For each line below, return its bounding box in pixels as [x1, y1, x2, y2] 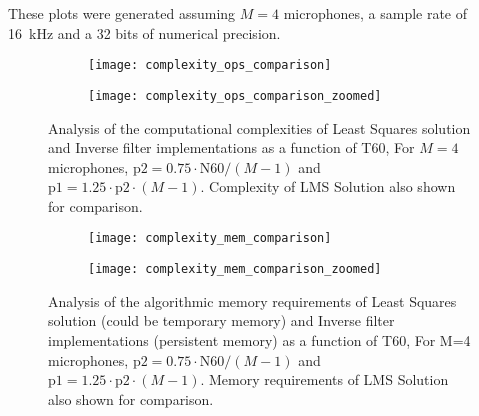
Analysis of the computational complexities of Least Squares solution [48, 117, 471, 138]
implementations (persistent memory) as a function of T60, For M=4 [48, 329, 471, 350]
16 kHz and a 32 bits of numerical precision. [8, 22, 281, 43]
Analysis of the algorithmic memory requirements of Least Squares [48, 290, 457, 311]
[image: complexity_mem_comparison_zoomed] [88, 262, 382, 277]
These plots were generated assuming [8, 3, 236, 23]
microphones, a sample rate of [283, 3, 468, 23]
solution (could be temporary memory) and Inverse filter [48, 310, 395, 331]
